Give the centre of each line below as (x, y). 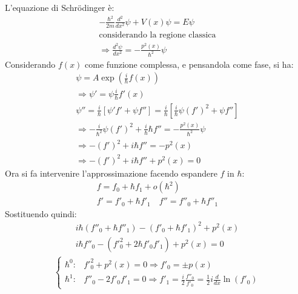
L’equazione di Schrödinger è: (60, 7)
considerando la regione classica (157, 35)
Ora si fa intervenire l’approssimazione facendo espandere (111, 173)
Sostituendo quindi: (41, 213)
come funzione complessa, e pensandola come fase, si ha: (189, 64)
